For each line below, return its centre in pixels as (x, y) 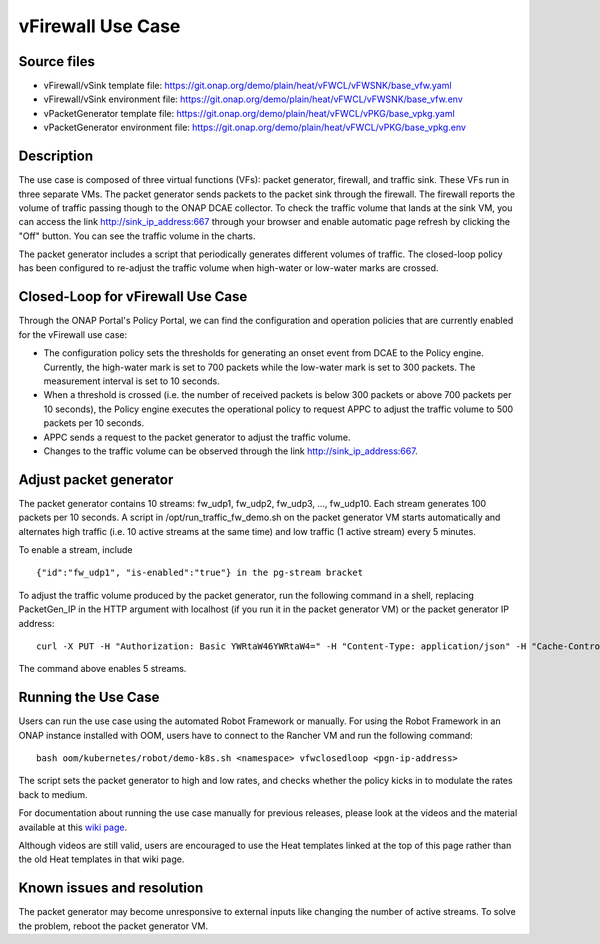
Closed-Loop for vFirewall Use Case (133, 296)
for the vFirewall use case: (73, 334)
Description (56, 156)
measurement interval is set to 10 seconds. (131, 381)
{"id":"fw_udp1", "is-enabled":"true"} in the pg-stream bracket (200, 573)
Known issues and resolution (111, 888)
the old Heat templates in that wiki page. (101, 859)
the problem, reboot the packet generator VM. (113, 926)
